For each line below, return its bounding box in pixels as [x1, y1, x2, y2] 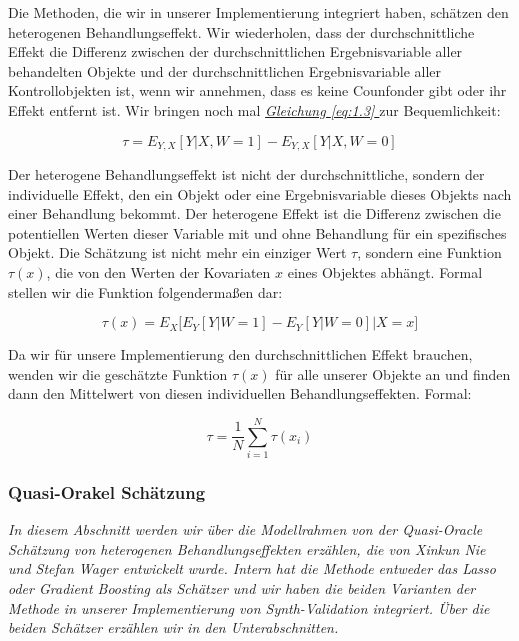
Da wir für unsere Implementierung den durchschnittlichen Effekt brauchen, [8, 344, 473, 365]
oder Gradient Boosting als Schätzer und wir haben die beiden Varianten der [8, 578, 476, 599]
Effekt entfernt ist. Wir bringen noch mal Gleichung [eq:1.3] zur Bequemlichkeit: [8, 99, 501, 120]
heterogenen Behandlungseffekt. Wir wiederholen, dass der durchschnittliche [8, 21, 475, 42]
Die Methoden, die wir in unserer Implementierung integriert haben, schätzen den [8, 2, 509, 22]
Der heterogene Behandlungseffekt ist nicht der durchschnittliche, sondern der [8, 164, 485, 185]
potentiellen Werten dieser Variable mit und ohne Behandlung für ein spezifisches [8, 222, 507, 243]
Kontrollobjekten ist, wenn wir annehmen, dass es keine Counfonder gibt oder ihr [8, 80, 507, 101]
